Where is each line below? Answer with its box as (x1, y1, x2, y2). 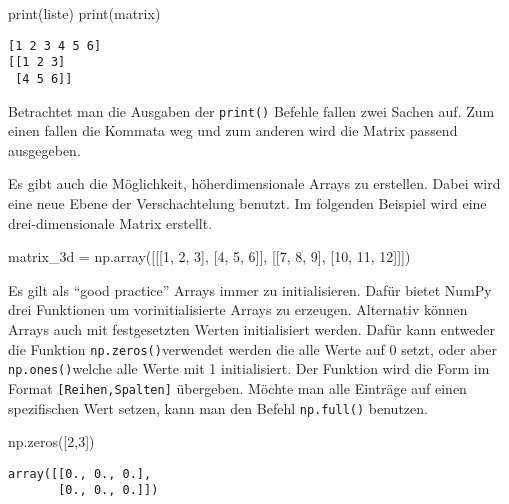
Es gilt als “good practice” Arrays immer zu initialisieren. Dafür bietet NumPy (8, 279, 492, 300)
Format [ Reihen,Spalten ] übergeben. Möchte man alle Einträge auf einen (8, 377, 467, 398)
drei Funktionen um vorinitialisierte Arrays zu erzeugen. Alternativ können (8, 299, 468, 320)
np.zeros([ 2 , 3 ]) (8, 431, 95, 452)
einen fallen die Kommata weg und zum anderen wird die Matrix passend (8, 120, 458, 141)
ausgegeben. (8, 139, 81, 160)
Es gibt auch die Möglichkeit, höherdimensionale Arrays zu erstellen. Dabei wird (8, 173, 501, 194)
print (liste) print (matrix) (8, 3, 161, 23)
